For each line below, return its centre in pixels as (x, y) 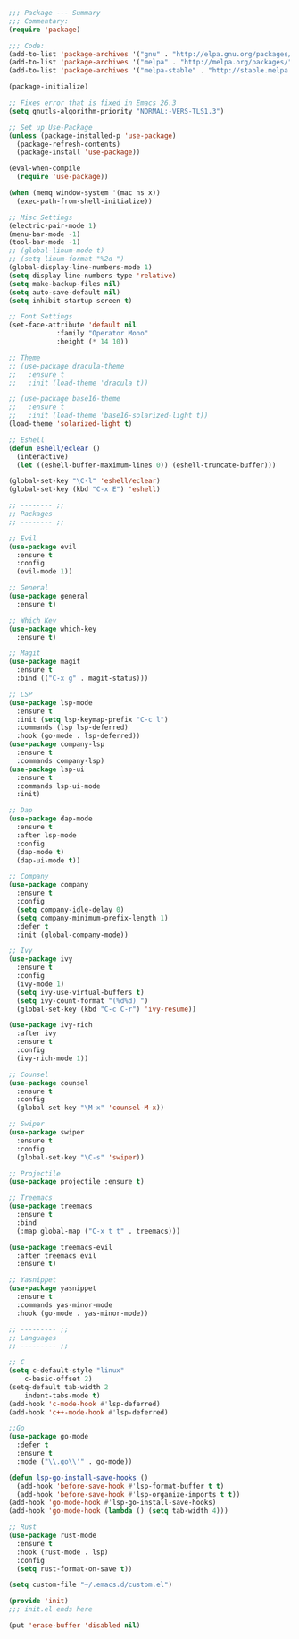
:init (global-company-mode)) (72, 935)
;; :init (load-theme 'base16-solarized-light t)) (108, 416)
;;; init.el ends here (50, 1609)
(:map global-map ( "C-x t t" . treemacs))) (98, 1231)
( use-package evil (42, 547)
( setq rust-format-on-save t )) (75, 1569)
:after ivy (37, 1033)
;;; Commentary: (38, 21)
